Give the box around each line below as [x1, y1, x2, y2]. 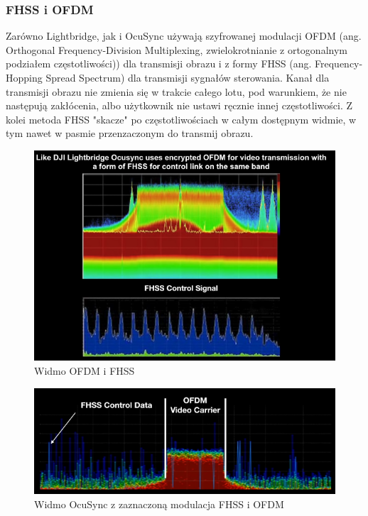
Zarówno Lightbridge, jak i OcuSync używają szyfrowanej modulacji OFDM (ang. [6, 28, 362, 43]
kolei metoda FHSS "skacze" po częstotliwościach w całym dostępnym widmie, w [6, 111, 357, 126]
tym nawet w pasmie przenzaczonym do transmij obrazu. [6, 126, 254, 141]
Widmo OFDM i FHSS [34, 363, 135, 378]
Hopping [6, 70, 43, 84]
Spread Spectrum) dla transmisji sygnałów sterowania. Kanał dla [45, 70, 330, 84]
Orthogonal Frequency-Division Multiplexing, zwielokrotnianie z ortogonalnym [6, 42, 347, 57]
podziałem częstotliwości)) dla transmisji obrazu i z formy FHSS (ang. [6, 56, 312, 71]
